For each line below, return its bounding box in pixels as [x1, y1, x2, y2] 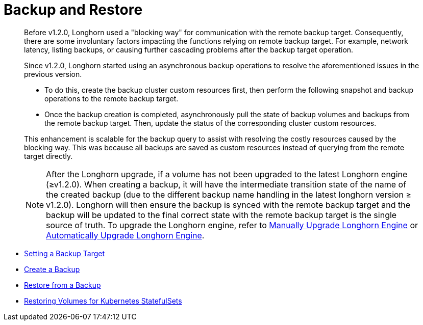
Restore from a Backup [24, 280, 101, 289]
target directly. [24, 151, 73, 160]
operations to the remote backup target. [44, 94, 179, 103]
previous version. [24, 69, 82, 78]
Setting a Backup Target [24, 249, 105, 258]
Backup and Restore [4, 1, 143, 18]
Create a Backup [24, 264, 80, 274]
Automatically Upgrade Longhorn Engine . [46, 230, 205, 240]
